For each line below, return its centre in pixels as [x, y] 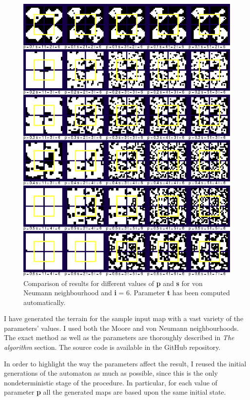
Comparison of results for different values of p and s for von [113, 283]
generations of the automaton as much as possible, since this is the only [111, 373]
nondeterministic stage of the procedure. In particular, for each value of [111, 382]
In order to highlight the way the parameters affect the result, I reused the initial [125, 363]
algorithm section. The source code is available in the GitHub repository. [112, 347]
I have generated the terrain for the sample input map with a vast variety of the [124, 318]
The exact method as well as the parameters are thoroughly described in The [119, 337]
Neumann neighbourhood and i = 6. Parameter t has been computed [127, 293]
